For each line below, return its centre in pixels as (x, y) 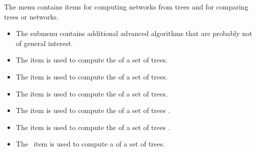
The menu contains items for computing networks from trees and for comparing (126, 6)
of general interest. (44, 43)
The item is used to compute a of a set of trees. (90, 144)
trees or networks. (31, 16)
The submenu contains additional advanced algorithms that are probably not (134, 33)
